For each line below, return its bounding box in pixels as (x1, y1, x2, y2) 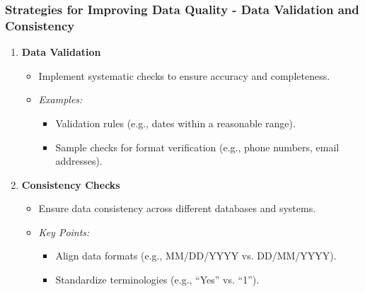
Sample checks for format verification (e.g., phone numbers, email (55, 139, 340, 154)
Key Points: (38, 224, 90, 239)
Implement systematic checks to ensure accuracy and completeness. (38, 68, 330, 83)
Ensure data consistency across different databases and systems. (38, 201, 316, 216)
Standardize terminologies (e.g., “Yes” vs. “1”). (55, 272, 260, 287)
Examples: (38, 92, 83, 107)
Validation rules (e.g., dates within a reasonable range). (55, 115, 296, 130)
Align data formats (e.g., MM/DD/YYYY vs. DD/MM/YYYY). (55, 248, 337, 263)
